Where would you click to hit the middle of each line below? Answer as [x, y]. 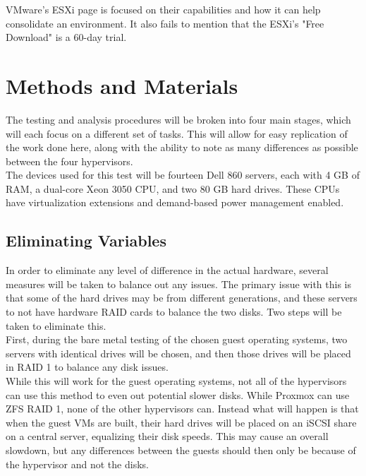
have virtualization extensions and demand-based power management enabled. [175, 202]
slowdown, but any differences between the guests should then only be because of [181, 450]
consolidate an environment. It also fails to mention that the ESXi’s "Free [165, 23]
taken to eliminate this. [56, 325]
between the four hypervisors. [69, 161]
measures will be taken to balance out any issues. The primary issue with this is [178, 284]
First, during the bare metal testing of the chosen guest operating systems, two [177, 339]
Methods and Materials [122, 85]
